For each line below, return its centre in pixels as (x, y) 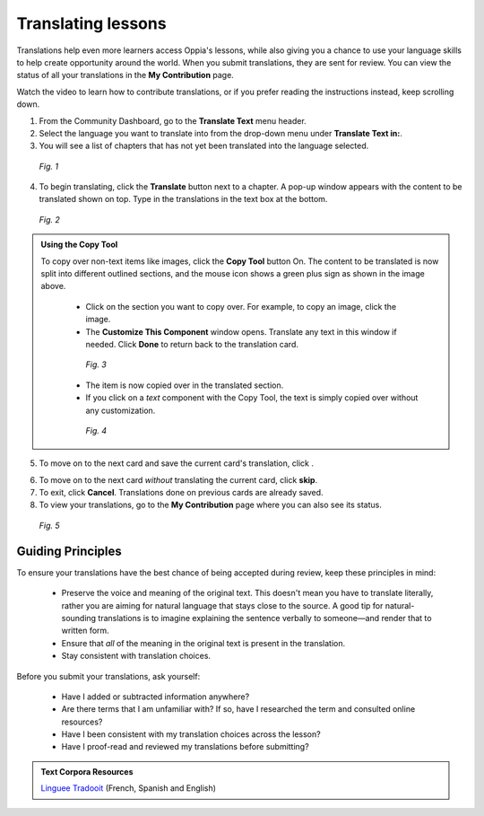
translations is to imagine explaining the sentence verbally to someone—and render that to (265, 618)
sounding (79, 618)
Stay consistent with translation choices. (136, 656)
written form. (85, 631)
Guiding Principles (69, 551)
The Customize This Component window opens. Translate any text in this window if (242, 331)
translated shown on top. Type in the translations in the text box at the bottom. (183, 199)
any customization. (121, 410)
